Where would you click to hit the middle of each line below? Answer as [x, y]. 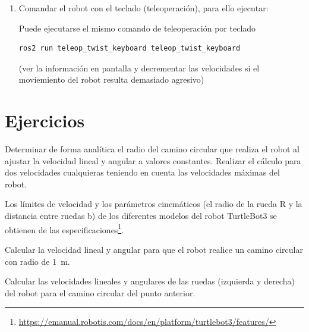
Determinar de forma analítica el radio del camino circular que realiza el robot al [152, 149]
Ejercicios [45, 120]
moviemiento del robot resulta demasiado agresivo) [111, 79]
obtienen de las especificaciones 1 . [64, 228]
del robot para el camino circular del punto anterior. [100, 292]
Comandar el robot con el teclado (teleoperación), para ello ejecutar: [144, 8]
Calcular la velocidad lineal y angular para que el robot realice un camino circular [154, 249]
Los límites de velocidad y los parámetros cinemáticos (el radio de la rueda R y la [154, 204]
